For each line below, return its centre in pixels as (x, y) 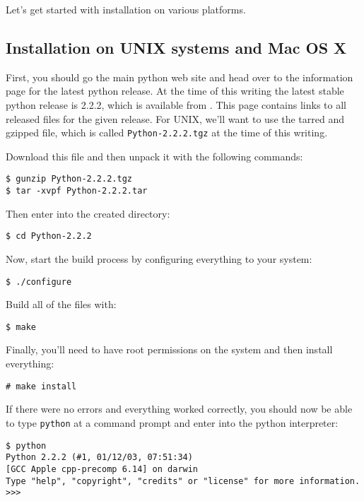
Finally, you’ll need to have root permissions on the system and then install (169, 349)
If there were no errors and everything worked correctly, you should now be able (179, 409)
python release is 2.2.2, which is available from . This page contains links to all (176, 104)
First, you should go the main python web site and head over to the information (180, 77)
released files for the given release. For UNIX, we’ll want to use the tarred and (175, 118)
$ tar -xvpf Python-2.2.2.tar (77, 191)
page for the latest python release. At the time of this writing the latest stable (175, 91)
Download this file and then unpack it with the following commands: (154, 156)
